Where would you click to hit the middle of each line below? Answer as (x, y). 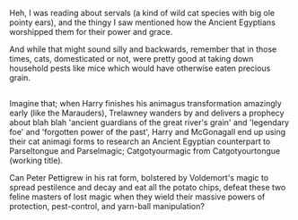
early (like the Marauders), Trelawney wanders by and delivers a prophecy (147, 113)
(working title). (36, 161)
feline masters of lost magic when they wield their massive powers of (137, 197)
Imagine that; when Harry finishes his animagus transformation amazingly (146, 104)
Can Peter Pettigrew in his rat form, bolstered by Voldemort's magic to (139, 178)
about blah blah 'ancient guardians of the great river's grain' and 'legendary (149, 123)
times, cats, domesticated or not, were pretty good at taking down (131, 59)
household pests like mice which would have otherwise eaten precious (140, 68)
